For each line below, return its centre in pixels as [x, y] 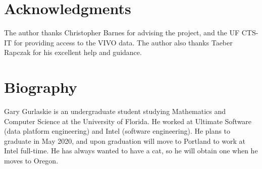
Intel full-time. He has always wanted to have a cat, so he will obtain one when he [131, 151]
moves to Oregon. [31, 160]
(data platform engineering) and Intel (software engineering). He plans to [117, 131]
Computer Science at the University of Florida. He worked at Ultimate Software [128, 121]
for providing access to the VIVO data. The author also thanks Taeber [123, 42]
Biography [41, 87]
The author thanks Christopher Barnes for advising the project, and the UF [122, 33]
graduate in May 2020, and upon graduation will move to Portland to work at [125, 140]
